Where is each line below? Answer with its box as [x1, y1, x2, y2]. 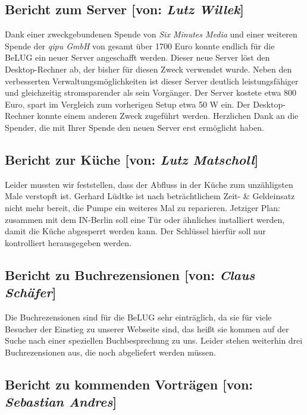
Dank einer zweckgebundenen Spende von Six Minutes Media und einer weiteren [5, 28, 297, 40]
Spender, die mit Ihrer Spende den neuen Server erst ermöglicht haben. [5, 121, 264, 133]
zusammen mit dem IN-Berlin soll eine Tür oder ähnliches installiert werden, [5, 213, 285, 225]
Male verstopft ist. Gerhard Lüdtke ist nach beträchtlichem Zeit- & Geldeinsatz [5, 190, 295, 202]
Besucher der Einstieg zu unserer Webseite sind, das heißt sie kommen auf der [5, 322, 289, 335]
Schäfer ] [5, 283, 57, 301]
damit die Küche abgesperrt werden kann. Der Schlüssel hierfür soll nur [5, 225, 266, 237]
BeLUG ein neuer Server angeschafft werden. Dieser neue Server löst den [5, 51, 270, 64]
